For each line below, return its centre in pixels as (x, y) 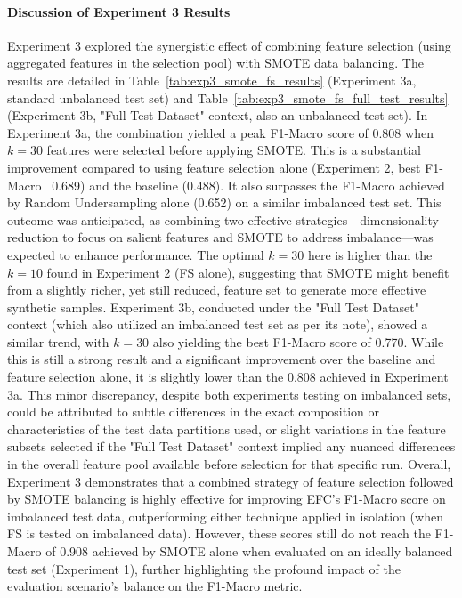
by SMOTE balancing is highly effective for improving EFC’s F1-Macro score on (227, 499)
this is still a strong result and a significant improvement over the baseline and (222, 359)
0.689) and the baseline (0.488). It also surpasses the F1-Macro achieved (248, 185)
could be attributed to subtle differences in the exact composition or (194, 412)
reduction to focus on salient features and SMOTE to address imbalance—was (220, 237)
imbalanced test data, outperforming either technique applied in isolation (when (225, 516)
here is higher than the (370, 254)
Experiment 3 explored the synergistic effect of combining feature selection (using (229, 45)
